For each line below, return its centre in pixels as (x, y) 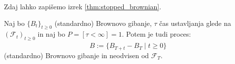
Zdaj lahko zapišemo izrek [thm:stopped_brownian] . (83, 6)
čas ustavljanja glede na (195, 23)
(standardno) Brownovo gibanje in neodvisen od (77, 55)
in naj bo (51, 34)
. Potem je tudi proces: (156, 34)
